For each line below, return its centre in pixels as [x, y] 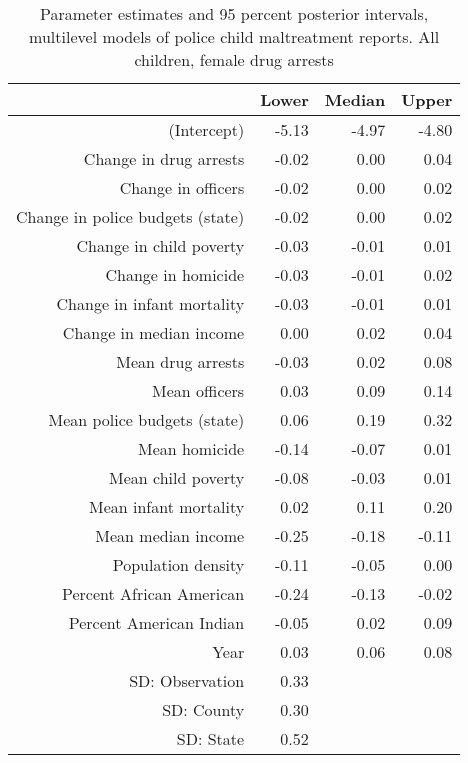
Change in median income [153, 332]
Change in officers [182, 187]
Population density [178, 564]
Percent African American [153, 593]
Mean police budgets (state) [146, 419]
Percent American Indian [156, 622]
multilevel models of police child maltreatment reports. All [234, 36]
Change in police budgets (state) [130, 216]
